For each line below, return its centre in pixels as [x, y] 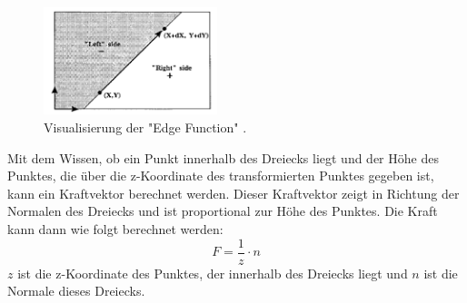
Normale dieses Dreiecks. [76, 291]
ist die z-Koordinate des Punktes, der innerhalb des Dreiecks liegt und [213, 273]
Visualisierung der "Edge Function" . [145, 127]
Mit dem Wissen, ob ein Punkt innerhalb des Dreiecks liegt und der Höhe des [223, 157]
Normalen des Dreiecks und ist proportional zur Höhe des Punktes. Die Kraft [223, 211]
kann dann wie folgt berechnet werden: [115, 228]
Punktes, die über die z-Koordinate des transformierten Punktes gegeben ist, [221, 176]
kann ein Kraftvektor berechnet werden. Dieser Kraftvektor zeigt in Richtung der [233, 193]
